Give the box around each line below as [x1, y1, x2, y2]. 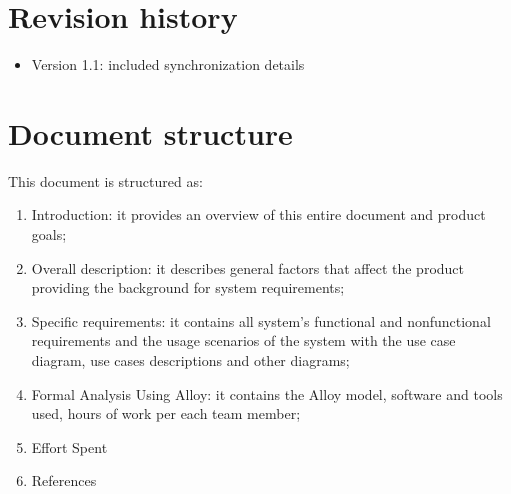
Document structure [8, 112, 293, 153]
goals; [31, 224, 67, 245]
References [31, 470, 97, 491]
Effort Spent [31, 436, 108, 457]
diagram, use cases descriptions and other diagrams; [31, 350, 350, 370]
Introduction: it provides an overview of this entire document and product [31, 204, 486, 225]
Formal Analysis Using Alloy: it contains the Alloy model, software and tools [31, 383, 503, 404]
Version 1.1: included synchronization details [31, 54, 305, 75]
